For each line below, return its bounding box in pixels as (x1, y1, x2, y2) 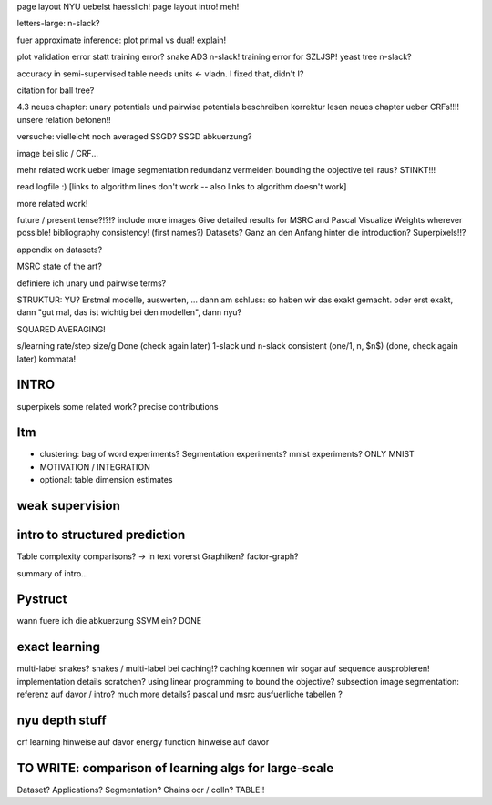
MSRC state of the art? (16, 260, 102, 272)
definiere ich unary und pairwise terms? (16, 278, 167, 289)
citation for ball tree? (16, 85, 95, 96)
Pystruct (16, 592, 67, 607)
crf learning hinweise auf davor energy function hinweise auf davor (16, 737, 270, 747)
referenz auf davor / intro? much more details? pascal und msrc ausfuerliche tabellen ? (16, 688, 343, 700)
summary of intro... (16, 567, 88, 578)
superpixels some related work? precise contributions (16, 401, 219, 412)
